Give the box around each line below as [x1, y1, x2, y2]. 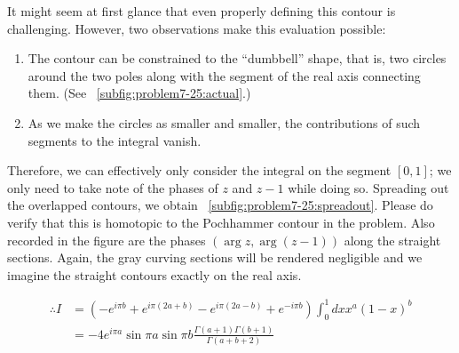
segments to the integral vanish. [28, 131, 202, 149]
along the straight [344, 230, 441, 249]
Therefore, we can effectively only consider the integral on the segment [7, 161, 392, 180]
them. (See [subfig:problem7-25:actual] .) [28, 84, 251, 102]
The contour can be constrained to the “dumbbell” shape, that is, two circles [28, 49, 447, 68]
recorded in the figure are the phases [7, 230, 206, 249]
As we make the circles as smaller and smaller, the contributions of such [28, 113, 421, 132]
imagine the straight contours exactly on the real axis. [7, 265, 302, 284]
